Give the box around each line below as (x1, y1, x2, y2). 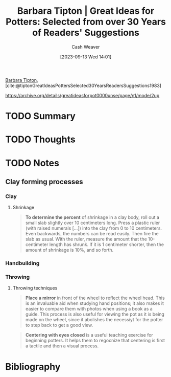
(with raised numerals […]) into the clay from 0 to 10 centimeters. (25, 225, 162, 231)
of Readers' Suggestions (32, 27, 139, 38)
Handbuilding (5, 260, 40, 267)
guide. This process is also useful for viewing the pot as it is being (25, 311, 165, 317)
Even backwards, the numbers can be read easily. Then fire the (25, 231, 159, 237)
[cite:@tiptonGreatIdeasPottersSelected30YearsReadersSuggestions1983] (5, 82, 162, 88)
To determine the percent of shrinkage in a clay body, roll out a (25, 214, 160, 220)
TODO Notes (5, 157, 60, 169)
